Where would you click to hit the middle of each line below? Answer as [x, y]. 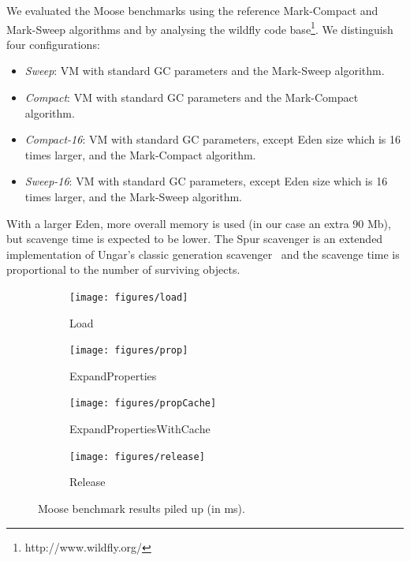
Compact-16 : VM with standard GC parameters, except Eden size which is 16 [213, 139]
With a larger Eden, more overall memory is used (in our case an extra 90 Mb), [199, 223]
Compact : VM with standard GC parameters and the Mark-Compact [192, 97]
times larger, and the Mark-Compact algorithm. [140, 154]
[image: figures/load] [129, 297]
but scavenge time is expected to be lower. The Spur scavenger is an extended [195, 239]
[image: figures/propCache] [143, 404]
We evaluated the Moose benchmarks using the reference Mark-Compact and [192, 10]
